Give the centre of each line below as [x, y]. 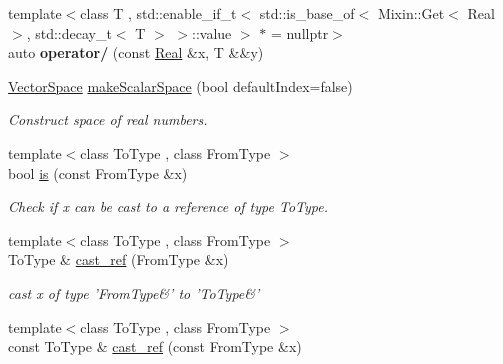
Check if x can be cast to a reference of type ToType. [168, 206]
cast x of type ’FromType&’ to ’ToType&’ [134, 292]
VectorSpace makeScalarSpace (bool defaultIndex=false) [180, 85]
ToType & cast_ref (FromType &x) [118, 259]
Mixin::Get [411, 13]
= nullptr [299, 32]
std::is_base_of [307, 13]
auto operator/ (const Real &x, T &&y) [136, 52]
